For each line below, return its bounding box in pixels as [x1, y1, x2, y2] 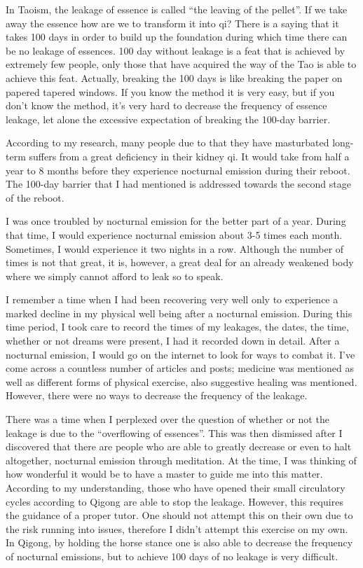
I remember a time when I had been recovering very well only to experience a [6, 292, 338, 307]
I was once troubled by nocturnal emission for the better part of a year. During [6, 214, 346, 228]
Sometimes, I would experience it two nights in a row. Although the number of [6, 241, 344, 256]
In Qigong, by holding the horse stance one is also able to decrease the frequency [6, 535, 353, 550]
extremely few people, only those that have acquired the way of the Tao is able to [6, 57, 357, 71]
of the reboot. [6, 190, 64, 205]
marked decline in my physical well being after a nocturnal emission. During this [6, 305, 352, 320]
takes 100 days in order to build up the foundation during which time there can [6, 29, 348, 44]
